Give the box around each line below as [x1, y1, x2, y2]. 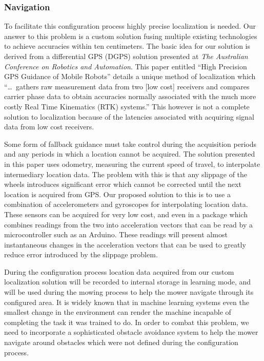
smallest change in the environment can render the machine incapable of [4, 307, 231, 317]
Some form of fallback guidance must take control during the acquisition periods [4, 138, 256, 149]
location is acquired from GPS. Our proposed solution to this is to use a [4, 188, 231, 199]
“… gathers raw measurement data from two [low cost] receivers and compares [4, 81, 250, 91]
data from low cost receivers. [4, 121, 94, 132]
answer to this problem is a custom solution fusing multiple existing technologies [4, 30, 257, 41]
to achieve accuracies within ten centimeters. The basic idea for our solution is [4, 41, 250, 51]
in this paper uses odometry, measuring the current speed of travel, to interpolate [4, 158, 260, 169]
